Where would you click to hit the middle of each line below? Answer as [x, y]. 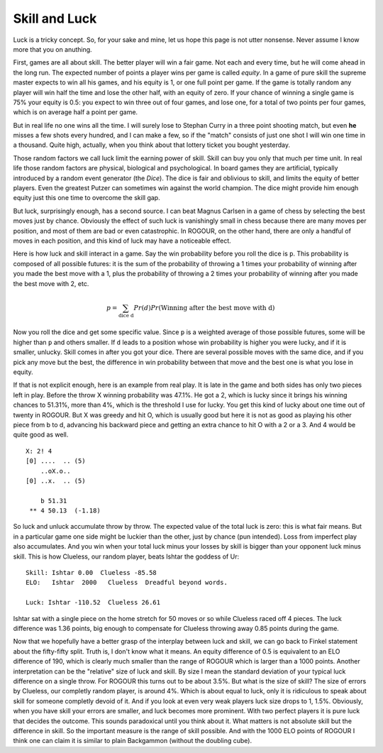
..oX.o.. [55, 471]
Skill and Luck [55, 18]
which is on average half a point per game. [76, 112]
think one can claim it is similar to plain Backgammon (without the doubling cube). [132, 741]
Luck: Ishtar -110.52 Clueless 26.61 [93, 603]
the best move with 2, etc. [51, 283]
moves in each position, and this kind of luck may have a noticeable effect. [122, 241]
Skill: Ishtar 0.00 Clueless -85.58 [91, 573]
